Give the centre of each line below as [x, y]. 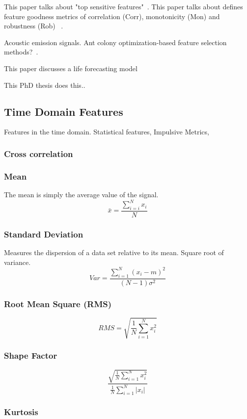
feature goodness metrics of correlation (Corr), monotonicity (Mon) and [112, 16]
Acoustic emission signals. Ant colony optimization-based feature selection [115, 42]
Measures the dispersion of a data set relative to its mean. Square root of [114, 252]
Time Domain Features [64, 111]
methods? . [21, 52]
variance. [17, 262]
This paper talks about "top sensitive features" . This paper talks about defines [123, 6]
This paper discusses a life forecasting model [71, 68]
